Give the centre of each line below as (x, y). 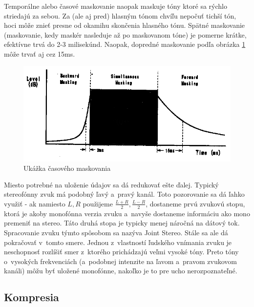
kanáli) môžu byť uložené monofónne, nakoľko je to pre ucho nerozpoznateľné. (121, 271)
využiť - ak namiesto (35, 203)
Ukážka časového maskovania (67, 168)
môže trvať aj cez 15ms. (40, 53)
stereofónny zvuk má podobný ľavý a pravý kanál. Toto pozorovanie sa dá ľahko (124, 194)
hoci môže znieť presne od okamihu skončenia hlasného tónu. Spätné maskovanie (125, 25)
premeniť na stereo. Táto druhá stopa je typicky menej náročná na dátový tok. (122, 223)
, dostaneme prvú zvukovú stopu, (195, 203)
